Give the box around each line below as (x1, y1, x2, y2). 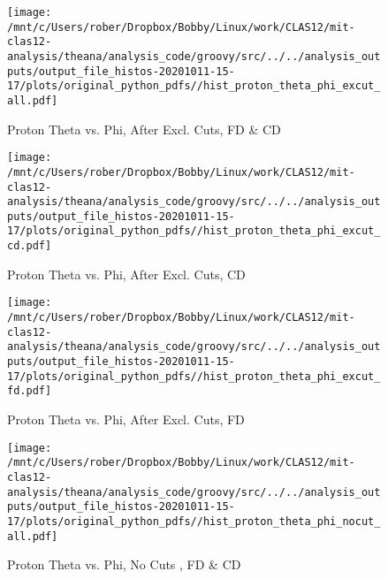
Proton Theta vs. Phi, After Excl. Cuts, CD (7, 264, 246, 283)
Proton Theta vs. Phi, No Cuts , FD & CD (7, 555, 241, 574)
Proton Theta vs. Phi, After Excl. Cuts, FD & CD (7, 119, 281, 138)
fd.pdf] (7, 385, 52, 398)
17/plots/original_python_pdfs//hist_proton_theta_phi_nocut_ (7, 514, 381, 528)
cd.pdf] (7, 240, 52, 253)
